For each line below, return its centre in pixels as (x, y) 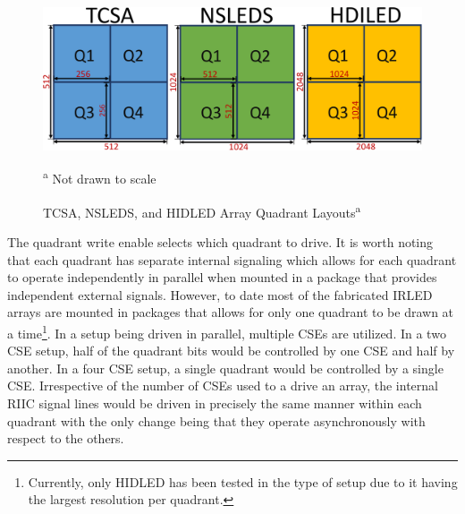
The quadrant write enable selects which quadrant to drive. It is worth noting (220, 241)
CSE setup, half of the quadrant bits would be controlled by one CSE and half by (231, 351)
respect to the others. (66, 438)
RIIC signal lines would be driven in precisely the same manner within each (215, 403)
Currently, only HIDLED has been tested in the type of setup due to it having (243, 481)
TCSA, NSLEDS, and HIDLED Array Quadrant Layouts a (202, 210)
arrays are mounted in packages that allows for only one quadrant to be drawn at (231, 312)
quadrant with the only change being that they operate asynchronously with (216, 420)
